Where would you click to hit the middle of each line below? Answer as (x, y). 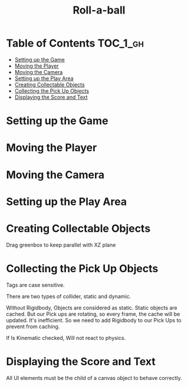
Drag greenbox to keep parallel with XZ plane (61, 245)
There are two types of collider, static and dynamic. (69, 296)
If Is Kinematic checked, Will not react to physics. (66, 338)
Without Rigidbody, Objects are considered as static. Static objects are (92, 308)
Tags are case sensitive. (35, 285)
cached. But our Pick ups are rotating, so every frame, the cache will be (93, 314)
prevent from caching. (33, 326)
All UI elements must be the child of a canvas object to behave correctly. (94, 378)
